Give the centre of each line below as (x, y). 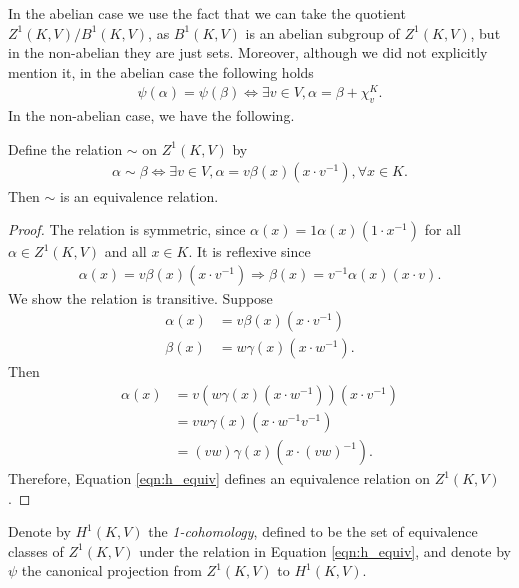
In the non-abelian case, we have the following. (151, 115)
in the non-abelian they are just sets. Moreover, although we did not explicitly (248, 52)
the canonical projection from (111, 570)
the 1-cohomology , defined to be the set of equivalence (313, 531)
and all (125, 251)
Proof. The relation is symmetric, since (127, 229)
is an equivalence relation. (139, 195)
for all (442, 229)
